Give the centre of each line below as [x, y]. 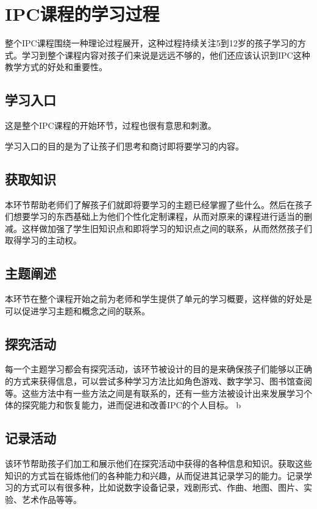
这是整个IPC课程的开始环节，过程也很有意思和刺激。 [111, 125]
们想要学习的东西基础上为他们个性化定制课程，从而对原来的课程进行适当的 [154, 216]
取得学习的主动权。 [43, 240]
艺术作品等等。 [52, 499]
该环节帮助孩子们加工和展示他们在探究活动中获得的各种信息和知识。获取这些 [158, 464]
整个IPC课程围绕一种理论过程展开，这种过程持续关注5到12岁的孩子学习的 [151, 43]
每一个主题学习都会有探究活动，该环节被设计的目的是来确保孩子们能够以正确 [158, 369]
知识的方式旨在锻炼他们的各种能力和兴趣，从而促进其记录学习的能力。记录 [154, 475]
